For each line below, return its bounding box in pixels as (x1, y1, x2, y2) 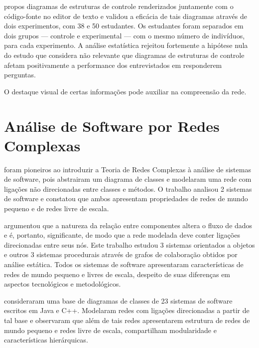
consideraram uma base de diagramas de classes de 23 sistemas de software (4, 295, 233, 306)
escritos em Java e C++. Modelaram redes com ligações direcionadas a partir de (4, 305, 250, 316)
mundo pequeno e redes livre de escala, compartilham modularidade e (4, 325, 217, 335)
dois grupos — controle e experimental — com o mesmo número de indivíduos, (4, 30, 245, 40)
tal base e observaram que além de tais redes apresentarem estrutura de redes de (4, 315, 250, 325)
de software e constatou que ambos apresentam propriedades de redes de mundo (4, 193, 248, 204)
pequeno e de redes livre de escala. (4, 203, 109, 214)
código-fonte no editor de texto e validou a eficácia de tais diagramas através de (4, 10, 247, 21)
